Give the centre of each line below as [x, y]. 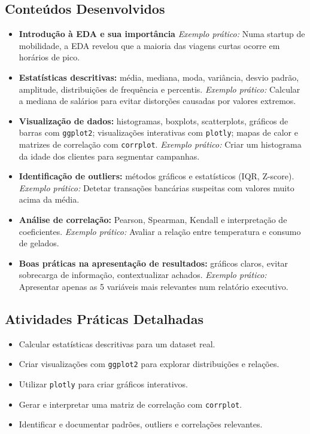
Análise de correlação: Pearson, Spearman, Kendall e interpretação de [153, 220]
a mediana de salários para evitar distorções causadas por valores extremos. [157, 101]
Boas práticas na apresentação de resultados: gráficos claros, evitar [154, 263]
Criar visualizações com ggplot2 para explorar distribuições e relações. [149, 364]
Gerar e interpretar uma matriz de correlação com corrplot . [130, 404]
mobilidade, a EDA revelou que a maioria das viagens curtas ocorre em [149, 45]
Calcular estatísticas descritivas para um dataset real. [117, 343]
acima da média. [49, 199]
